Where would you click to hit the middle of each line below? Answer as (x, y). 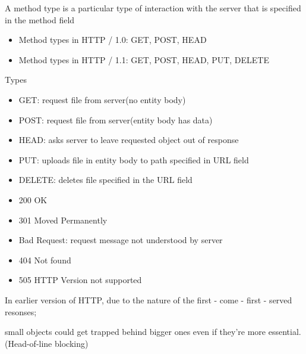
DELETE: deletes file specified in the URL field (105, 180)
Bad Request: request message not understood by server (121, 240)
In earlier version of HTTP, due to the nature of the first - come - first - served (149, 299)
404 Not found (45, 260)
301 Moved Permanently (63, 220)
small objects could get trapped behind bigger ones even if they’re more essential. (153, 332)
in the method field (40, 19)
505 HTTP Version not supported (80, 280)
